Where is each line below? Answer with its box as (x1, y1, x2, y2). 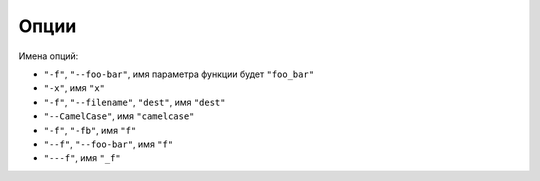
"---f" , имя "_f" (43, 152, 122, 164)
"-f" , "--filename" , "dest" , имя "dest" (43, 96, 226, 108)
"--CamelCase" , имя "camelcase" (43, 110, 195, 122)
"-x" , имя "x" (43, 82, 105, 94)
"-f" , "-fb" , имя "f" (43, 124, 137, 136)
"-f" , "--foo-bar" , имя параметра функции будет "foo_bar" (43, 68, 315, 80)
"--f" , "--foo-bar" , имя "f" (43, 138, 174, 150)
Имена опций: (18, 50, 79, 62)
